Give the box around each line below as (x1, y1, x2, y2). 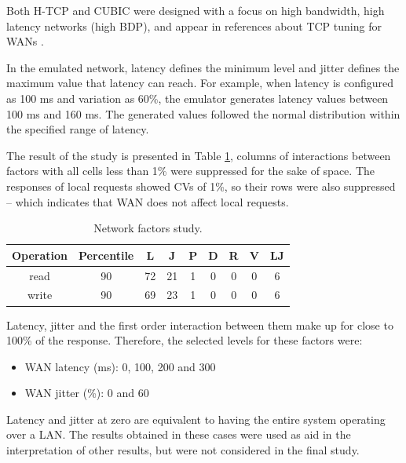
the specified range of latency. (6, 121, 149, 137)
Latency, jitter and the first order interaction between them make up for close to (6, 316, 393, 333)
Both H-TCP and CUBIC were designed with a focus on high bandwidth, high (6, 2, 385, 18)
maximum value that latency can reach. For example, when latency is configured (6, 75, 394, 91)
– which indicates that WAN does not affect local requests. (6, 193, 289, 210)
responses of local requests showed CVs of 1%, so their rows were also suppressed (6, 177, 396, 194)
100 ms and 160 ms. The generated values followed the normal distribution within (6, 105, 401, 122)
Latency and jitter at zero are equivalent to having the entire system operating (6, 410, 386, 427)
